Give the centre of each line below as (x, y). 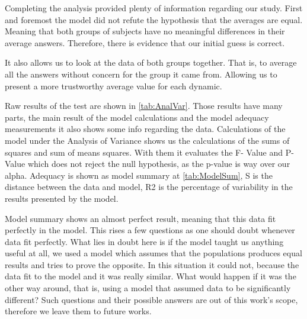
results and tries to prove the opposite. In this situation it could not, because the (152, 264)
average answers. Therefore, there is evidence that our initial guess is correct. (145, 42)
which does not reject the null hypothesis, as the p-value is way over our (159, 164)
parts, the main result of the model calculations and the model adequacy (137, 117)
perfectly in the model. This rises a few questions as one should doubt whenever (150, 230)
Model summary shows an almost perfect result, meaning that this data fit (140, 218)
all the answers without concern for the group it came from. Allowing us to (141, 74)
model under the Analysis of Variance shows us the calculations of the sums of (147, 140)
